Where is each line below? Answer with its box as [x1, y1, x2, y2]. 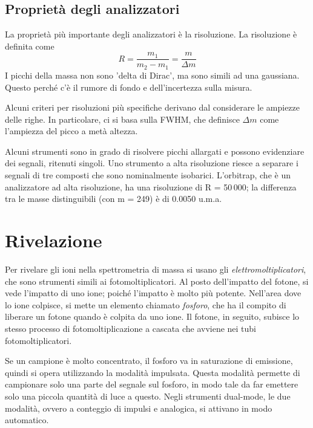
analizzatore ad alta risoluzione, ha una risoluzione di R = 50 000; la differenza [5, 180, 297, 193]
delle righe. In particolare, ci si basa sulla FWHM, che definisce [5, 112, 240, 125]
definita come [5, 39, 54, 52]
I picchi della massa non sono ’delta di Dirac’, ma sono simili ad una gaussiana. [5, 68, 300, 81]
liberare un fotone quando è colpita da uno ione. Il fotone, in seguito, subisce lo [5, 310, 300, 323]
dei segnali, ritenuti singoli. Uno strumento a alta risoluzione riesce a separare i [5, 157, 298, 169]
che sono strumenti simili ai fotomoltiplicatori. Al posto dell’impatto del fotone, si [5, 274, 309, 287]
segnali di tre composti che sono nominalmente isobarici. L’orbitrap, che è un [5, 169, 291, 181]
